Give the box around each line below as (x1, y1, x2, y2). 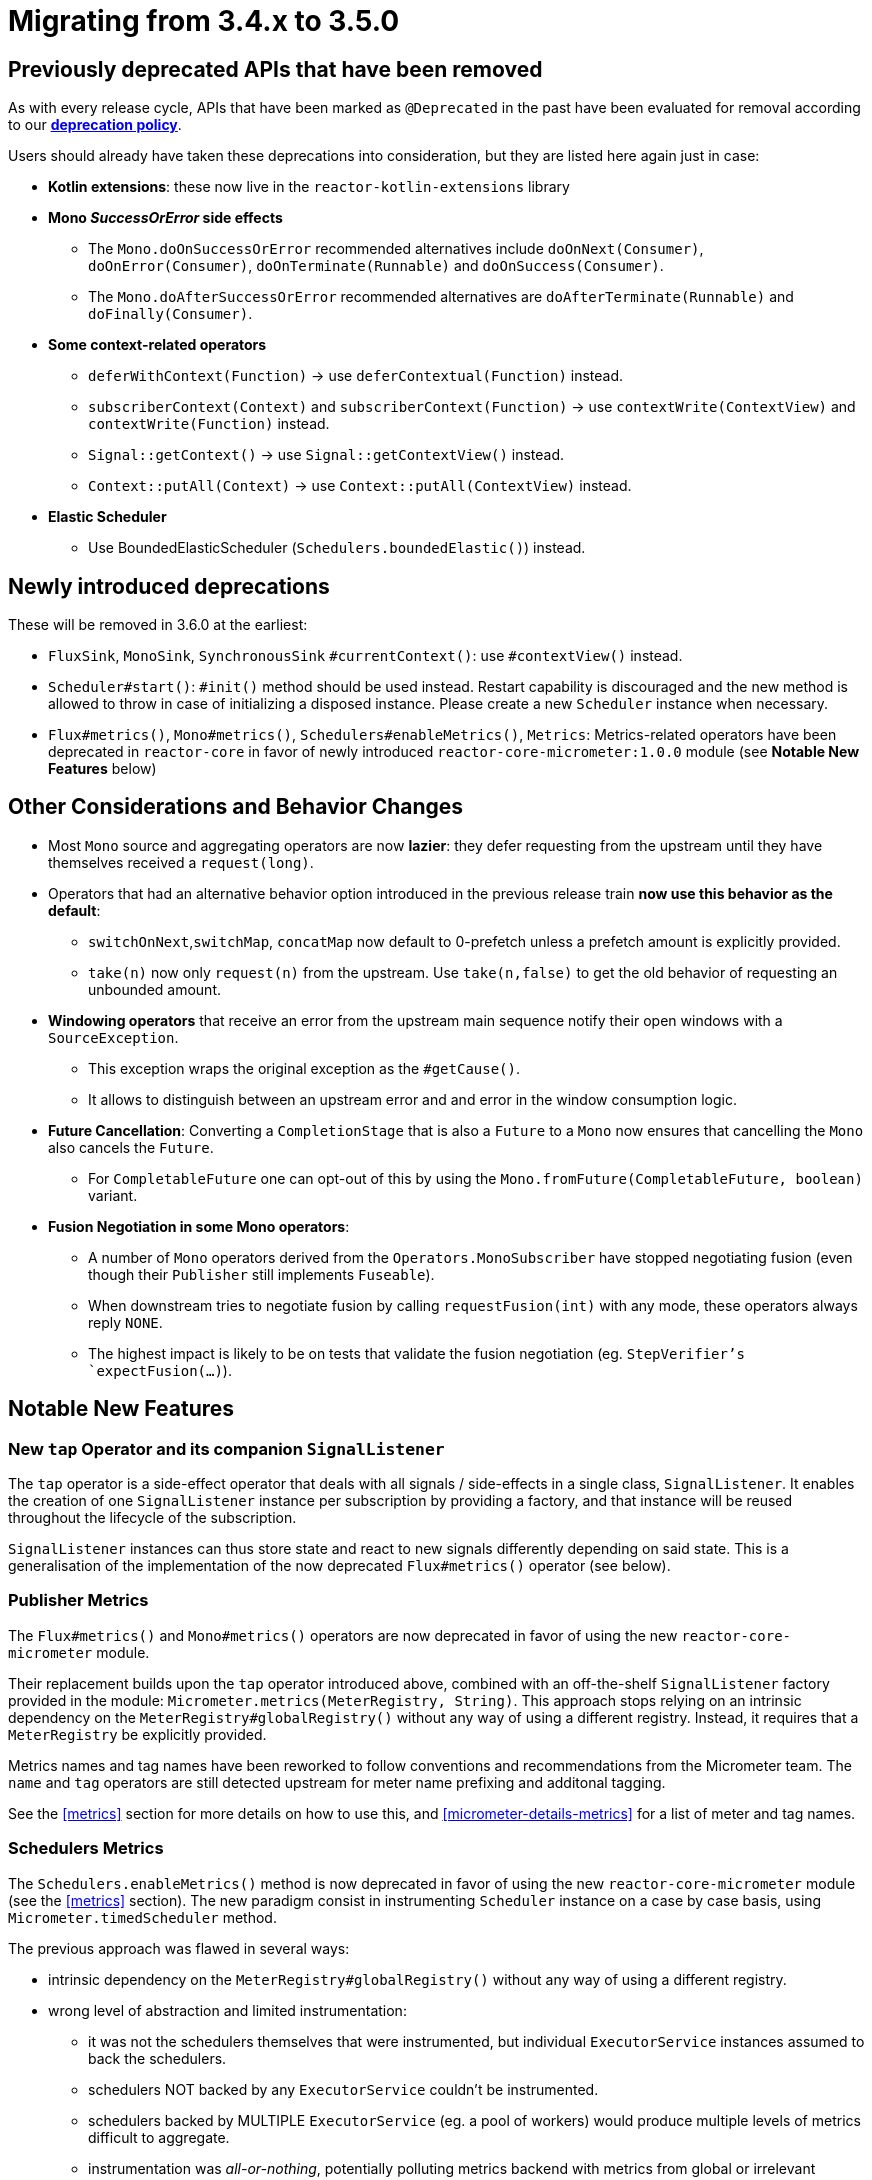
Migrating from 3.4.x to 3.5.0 (8, 4, 400, 38)
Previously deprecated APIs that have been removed (8, 56, 543, 82)
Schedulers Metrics (8, 1838, 164, 1859)
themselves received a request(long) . (48, 853, 314, 871)
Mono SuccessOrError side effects (48, 209, 283, 227)
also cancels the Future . (48, 1138, 214, 1156)
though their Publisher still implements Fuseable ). (88, 1265, 435, 1283)
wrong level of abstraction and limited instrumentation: (48, 2001, 407, 2019)
